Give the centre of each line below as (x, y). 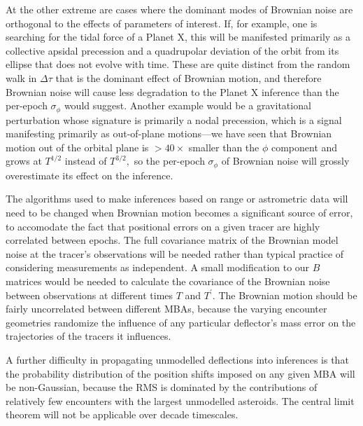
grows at (24, 161)
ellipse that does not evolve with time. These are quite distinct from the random (178, 64)
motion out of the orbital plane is (77, 147)
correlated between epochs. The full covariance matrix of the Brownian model (172, 240)
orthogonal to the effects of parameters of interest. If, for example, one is (162, 23)
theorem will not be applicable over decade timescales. (122, 414)
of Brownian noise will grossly (285, 161)
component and (304, 147)
